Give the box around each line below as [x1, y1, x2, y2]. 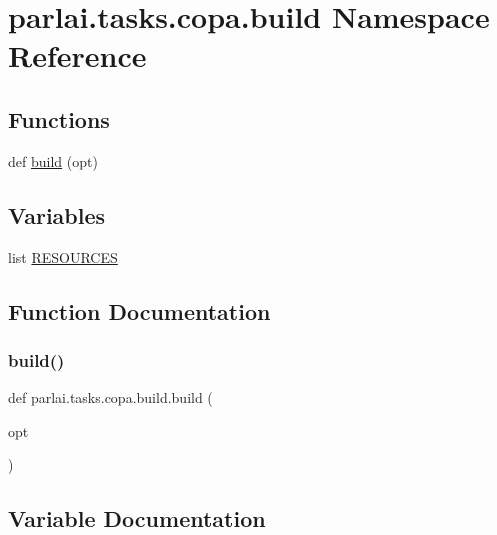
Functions [8, 103, 110, 134]
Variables [8, 199, 106, 230]
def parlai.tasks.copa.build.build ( [8, 387, 213, 408]
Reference [8, 35, 147, 76]
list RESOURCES [8, 246, 118, 267]
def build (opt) [8, 150, 98, 171]
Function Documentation [8, 295, 271, 326]
